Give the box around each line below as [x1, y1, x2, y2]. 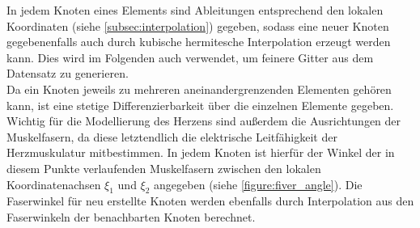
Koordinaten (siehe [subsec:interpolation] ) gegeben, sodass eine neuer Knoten [6, 17, 389, 34]
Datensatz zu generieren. [6, 65, 129, 82]
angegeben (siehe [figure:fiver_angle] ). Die [154, 175, 363, 192]
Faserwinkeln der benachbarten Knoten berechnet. [6, 208, 256, 225]
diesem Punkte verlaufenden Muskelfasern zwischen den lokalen [6, 159, 321, 176]
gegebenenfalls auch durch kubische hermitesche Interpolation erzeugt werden [6, 33, 391, 50]
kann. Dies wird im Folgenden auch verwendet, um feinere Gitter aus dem [6, 49, 374, 65]
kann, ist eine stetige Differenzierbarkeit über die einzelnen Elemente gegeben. [6, 96, 394, 113]
